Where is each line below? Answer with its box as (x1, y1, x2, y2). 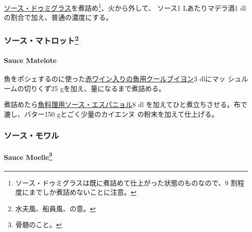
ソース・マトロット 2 (4, 33, 79, 46)
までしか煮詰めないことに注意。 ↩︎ (29, 187, 137, 197)
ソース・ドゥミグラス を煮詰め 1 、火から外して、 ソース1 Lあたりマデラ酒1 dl (4, 1, 246, 13)
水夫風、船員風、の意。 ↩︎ (15, 203, 96, 213)
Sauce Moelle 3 (4, 150, 52, 162)
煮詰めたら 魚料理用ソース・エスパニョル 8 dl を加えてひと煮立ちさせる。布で (4, 99, 248, 109)
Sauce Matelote (4, 55, 57, 65)
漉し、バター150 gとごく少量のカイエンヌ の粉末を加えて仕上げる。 (4, 108, 219, 119)
